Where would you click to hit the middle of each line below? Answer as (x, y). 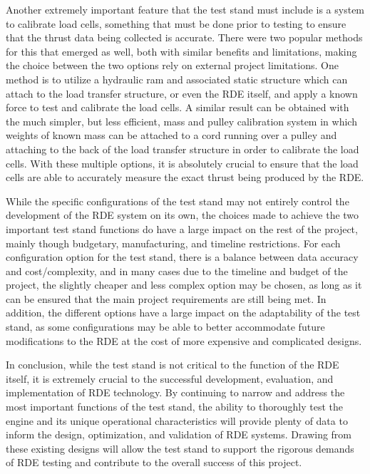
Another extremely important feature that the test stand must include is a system (185, 9)
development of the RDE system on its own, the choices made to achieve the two (183, 215)
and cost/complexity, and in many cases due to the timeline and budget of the (177, 271)
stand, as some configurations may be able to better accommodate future (165, 327)
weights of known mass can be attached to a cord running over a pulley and (171, 135)
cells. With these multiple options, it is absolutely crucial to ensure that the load (182, 163)
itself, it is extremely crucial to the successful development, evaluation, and (170, 378)
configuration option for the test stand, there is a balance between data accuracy (182, 257)
